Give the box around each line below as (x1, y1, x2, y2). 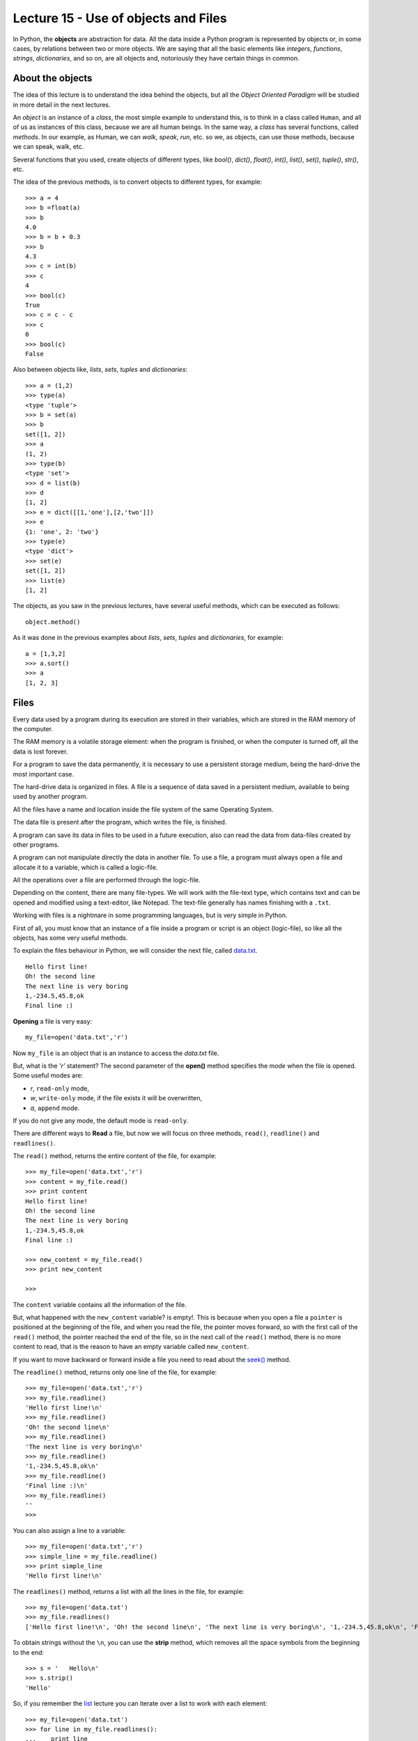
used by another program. (13, 793, 88, 801)
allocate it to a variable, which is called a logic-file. (13, 863, 158, 871)
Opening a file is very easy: (13, 1017, 93, 1025)
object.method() (25, 618, 81, 626)
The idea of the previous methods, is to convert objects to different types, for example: (13, 178, 263, 186)
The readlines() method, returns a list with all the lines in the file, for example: (13, 1587, 245, 1595)
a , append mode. (30, 1104, 80, 1112)
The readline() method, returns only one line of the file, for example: (13, 1368, 217, 1376)
